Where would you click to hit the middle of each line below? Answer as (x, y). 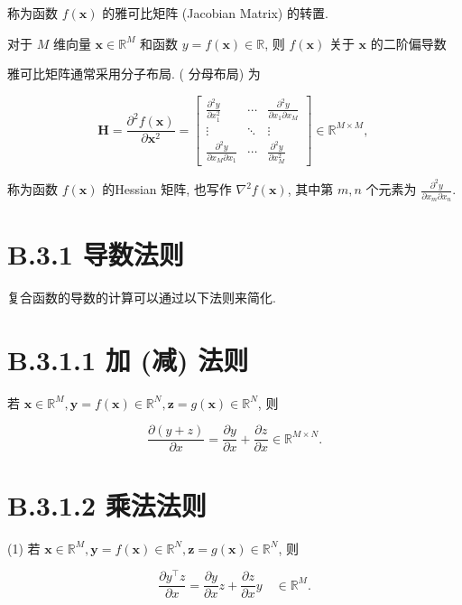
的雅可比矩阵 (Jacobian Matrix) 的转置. (215, 13)
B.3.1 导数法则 (96, 254)
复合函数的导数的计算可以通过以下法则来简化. (142, 298)
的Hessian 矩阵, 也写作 (167, 189)
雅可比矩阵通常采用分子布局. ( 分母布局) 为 (134, 74)
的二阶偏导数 (408, 43)
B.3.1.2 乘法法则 (107, 504)
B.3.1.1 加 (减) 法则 (128, 359)
